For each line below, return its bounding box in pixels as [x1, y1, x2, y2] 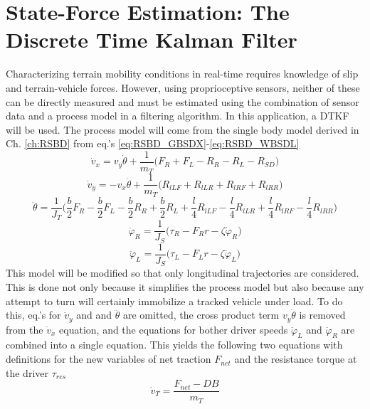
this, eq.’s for [6, 307, 61, 322]
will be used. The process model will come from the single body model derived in [6, 122, 359, 137]
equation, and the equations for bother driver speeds [59, 322, 288, 336]
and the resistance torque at [234, 351, 357, 366]
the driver [6, 365, 48, 380]
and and [76, 307, 112, 322]
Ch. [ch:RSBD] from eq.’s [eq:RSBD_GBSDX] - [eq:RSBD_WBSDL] [6, 136, 300, 151]
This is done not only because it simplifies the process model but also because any [6, 280, 364, 294]
